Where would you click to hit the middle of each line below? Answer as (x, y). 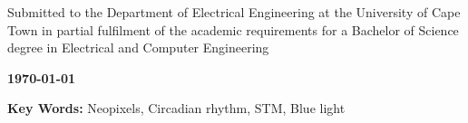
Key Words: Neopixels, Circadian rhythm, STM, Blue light (176, 108)
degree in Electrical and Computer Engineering (138, 47)
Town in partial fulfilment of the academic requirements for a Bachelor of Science (233, 29)
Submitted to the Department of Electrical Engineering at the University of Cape (234, 12)
